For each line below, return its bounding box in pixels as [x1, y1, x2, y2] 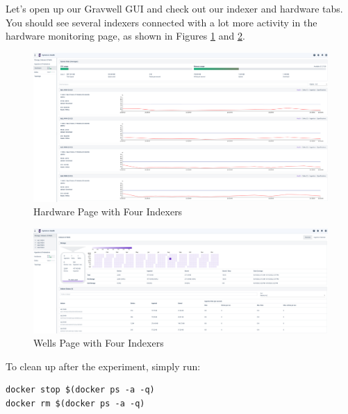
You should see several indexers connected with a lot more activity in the [6, 15, 317, 29]
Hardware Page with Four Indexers [33, 204, 183, 219]
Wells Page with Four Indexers [33, 336, 164, 350]
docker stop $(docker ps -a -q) [6, 385, 155, 395]
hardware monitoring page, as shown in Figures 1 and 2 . [6, 28, 245, 43]
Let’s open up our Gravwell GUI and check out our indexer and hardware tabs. [6, 1, 343, 15]
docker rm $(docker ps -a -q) [6, 398, 145, 408]
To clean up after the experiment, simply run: [6, 358, 201, 373]
